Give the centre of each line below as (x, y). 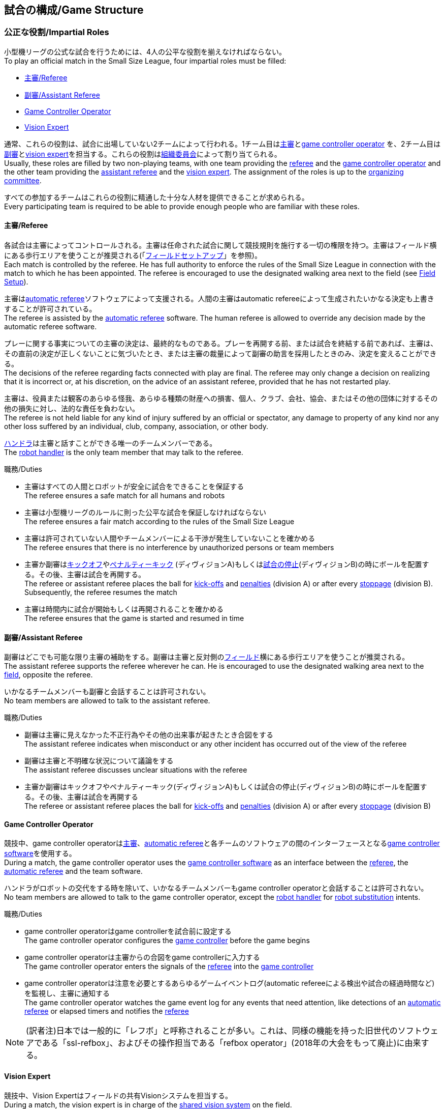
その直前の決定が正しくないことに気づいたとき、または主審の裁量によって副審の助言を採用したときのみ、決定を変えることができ (220, 354)
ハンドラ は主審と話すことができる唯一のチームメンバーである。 (110, 443)
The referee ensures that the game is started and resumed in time (134, 618)
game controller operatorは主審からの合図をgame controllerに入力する (142, 957)
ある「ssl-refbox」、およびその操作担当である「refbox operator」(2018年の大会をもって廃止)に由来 (231, 1043)
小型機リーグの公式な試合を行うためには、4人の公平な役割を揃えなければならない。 (145, 51)
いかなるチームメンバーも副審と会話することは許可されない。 (107, 692)
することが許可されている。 (50, 309)
